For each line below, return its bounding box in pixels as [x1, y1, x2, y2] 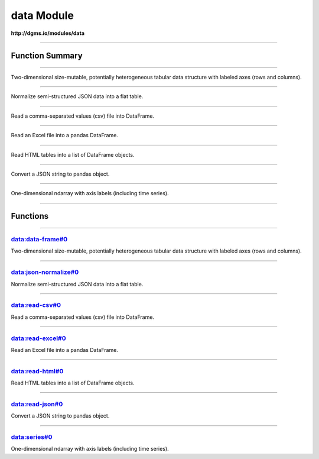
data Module [11, 9, 74, 22]
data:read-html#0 [11, 367, 64, 375]
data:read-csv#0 [11, 301, 61, 309]
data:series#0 [11, 432, 53, 441]
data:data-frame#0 [11, 235, 68, 244]
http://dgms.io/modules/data [11, 30, 85, 37]
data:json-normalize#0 [11, 268, 79, 276]
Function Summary [11, 51, 83, 61]
